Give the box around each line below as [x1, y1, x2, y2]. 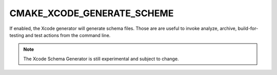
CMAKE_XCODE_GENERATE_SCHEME [9, 8, 174, 19]
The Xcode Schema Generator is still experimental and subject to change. [23, 56, 179, 62]
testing [9, 32, 24, 38]
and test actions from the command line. [25, 32, 111, 38]
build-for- [238, 25, 259, 31]
